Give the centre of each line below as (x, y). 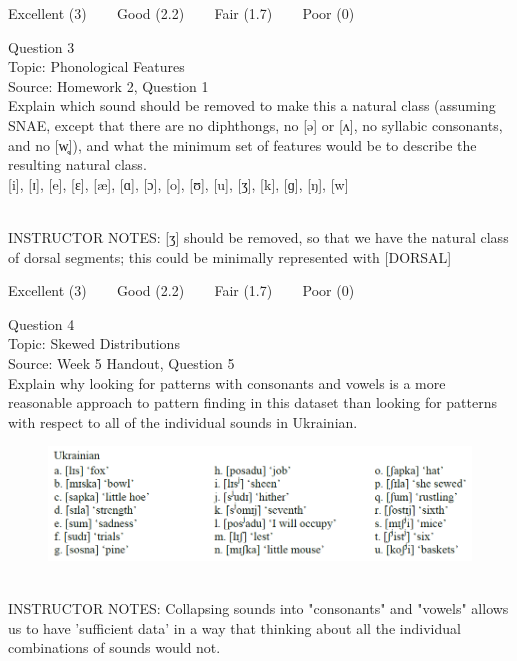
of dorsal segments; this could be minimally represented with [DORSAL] (230, 256)
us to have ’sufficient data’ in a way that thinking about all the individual (234, 627)
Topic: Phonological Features (96, 66)
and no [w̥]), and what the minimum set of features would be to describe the (242, 144)
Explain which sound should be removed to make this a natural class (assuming (252, 105)
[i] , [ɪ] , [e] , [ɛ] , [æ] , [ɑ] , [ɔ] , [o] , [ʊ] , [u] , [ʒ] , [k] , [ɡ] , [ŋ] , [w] (178, 183)
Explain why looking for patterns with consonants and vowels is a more (227, 382)
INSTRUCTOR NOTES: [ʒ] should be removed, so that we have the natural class (258, 236)
